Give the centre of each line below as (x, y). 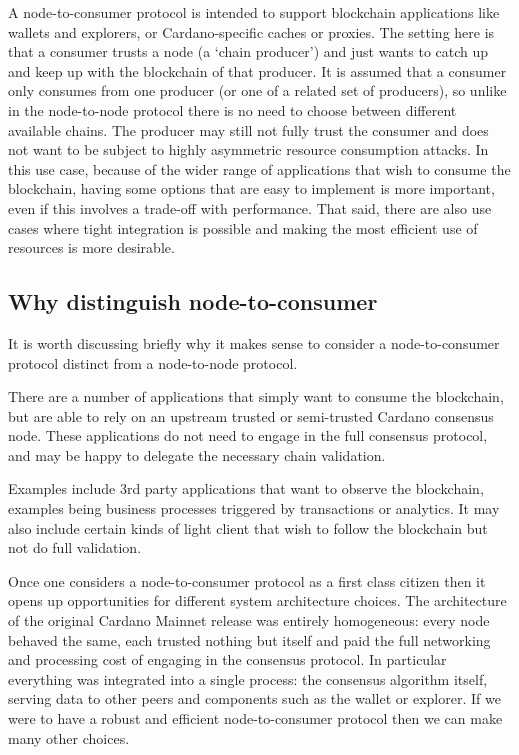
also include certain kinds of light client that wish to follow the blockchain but (248, 527)
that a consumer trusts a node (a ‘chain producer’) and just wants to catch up (248, 51)
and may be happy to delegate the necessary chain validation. (197, 454)
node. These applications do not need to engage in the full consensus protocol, (248, 435)
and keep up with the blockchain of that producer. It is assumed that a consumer (257, 70)
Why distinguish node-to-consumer (193, 301)
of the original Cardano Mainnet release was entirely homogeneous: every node (249, 620)
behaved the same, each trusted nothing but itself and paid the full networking (249, 639)
